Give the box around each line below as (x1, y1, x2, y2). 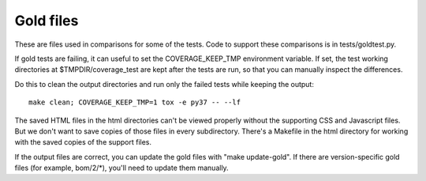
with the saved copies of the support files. (14, 138, 151, 147)
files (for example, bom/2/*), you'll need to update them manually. (14, 163, 229, 173)
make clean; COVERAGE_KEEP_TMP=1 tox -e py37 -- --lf (28, 98, 241, 107)
